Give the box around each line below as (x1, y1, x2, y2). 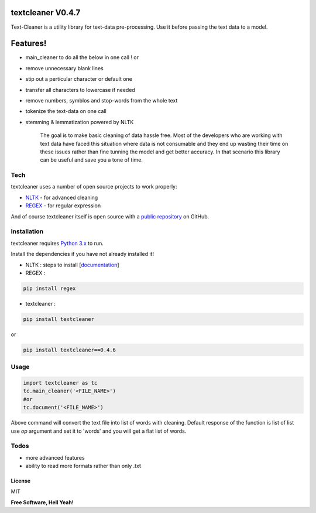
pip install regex (23, 285, 76, 292)
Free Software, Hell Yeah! (11, 498, 74, 506)
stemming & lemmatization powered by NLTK (25, 118, 134, 125)
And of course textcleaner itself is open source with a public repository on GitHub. (11, 213, 209, 220)
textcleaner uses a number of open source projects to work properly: (11, 183, 178, 190)
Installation (11, 227, 44, 235)
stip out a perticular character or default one (25, 76, 133, 83)
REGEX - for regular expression (25, 202, 101, 209)
